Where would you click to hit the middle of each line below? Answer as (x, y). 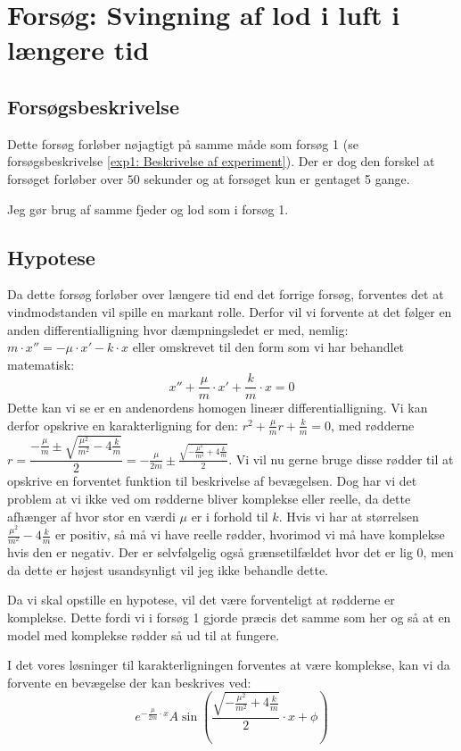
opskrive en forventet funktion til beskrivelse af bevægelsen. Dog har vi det (212, 481)
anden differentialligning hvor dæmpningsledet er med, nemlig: (178, 329)
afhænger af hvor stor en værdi (91, 516)
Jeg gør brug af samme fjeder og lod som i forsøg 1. (148, 209)
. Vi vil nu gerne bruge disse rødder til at (341, 459)
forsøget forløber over (66, 178)
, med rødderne (373, 425)
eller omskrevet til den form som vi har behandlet (268, 347)
